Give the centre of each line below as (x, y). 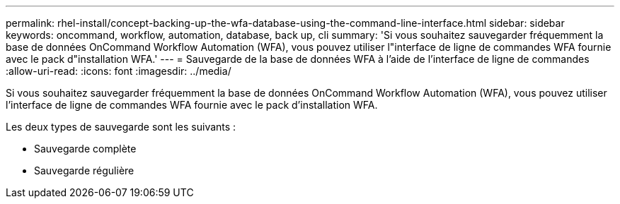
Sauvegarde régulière (84, 170)
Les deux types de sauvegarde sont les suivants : (121, 127)
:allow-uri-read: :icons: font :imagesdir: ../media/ (119, 71)
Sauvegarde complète (85, 149)
